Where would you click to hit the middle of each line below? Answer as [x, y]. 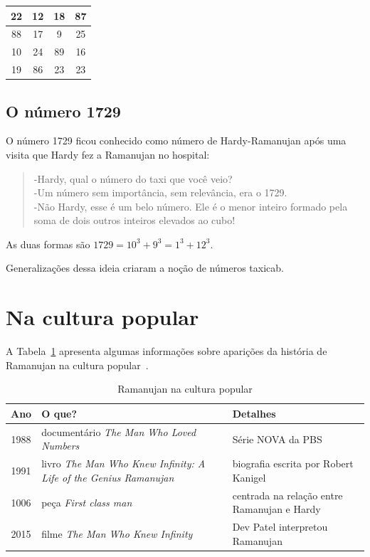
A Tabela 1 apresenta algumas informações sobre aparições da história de [166, 351]
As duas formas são [48, 244]
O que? [59, 413]
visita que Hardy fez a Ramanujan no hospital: [108, 154]
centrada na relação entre [287, 495]
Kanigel [249, 477]
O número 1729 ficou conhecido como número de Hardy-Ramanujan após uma [176, 140]
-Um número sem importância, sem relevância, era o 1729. [160, 192]
